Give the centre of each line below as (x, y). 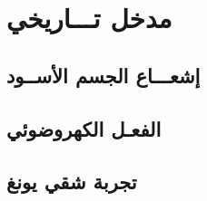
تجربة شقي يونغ (72, 182)
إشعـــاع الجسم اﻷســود (103, 75)
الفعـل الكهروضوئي (84, 128)
